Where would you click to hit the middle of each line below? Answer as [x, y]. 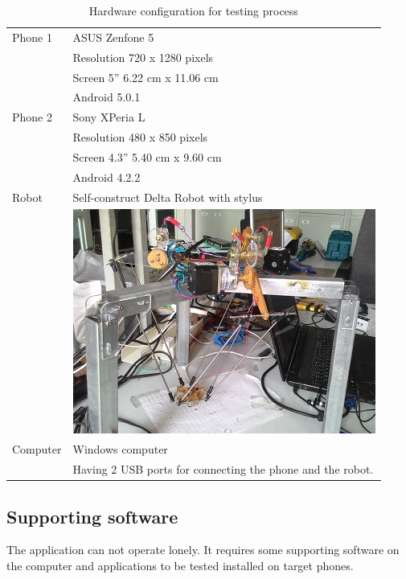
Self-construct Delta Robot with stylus [168, 197]
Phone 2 [32, 117]
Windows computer [120, 449]
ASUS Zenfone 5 [113, 37]
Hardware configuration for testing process [193, 10]
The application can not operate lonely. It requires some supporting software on [203, 550]
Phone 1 [32, 37]
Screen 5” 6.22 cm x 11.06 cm [146, 77]
